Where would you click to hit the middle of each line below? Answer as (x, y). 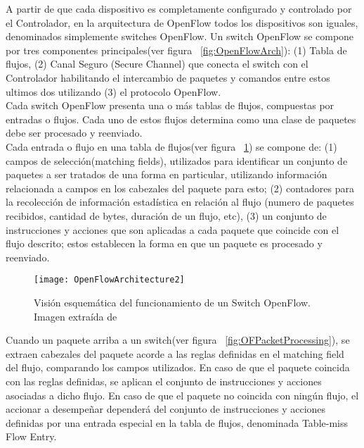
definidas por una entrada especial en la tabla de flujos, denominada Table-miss (177, 422)
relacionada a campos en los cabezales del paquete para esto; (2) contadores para (180, 188)
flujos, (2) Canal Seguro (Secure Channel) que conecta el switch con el (157, 64)
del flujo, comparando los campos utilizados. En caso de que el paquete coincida (178, 367)
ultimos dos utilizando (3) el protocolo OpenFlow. (113, 91)
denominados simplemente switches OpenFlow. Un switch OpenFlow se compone (180, 36)
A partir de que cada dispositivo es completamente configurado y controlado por (179, 8)
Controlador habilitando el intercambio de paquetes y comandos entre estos (168, 77)
